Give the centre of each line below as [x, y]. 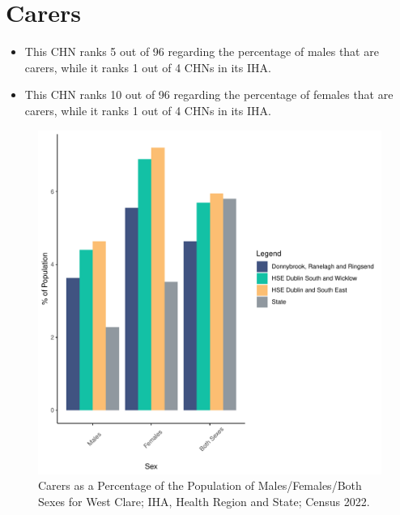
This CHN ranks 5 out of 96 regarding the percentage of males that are [202, 51]
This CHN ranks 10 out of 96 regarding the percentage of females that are [209, 94]
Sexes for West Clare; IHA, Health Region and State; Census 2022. [204, 501]
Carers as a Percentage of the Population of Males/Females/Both [200, 485]
